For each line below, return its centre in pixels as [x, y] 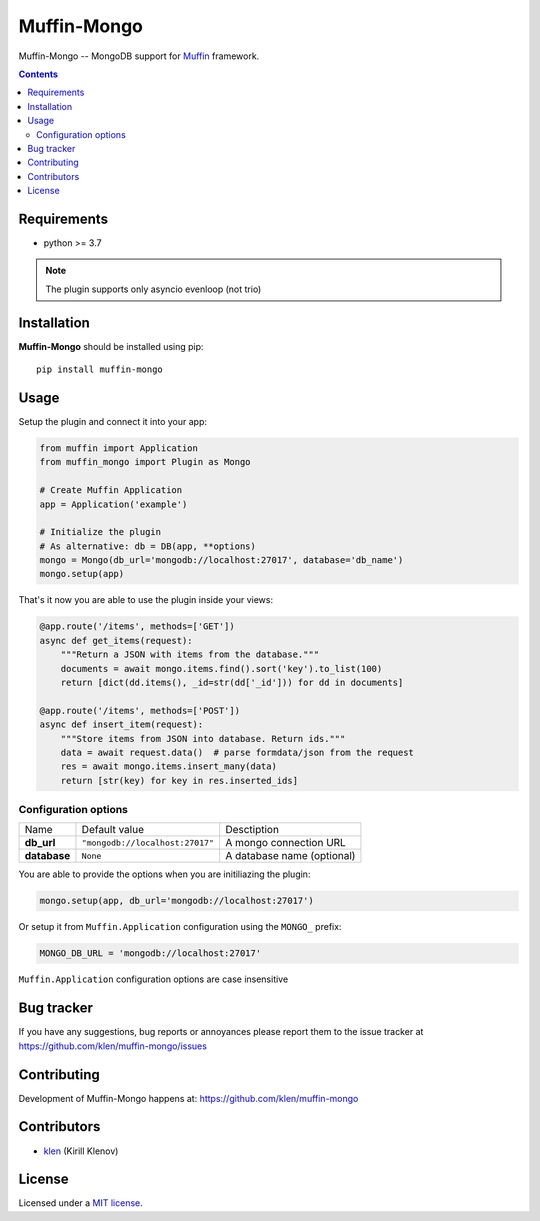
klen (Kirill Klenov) [81, 1151]
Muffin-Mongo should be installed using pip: [111, 346]
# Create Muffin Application [111, 490]
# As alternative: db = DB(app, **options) [148, 546]
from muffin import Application [119, 448]
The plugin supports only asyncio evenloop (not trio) [153, 289]
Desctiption [252, 830]
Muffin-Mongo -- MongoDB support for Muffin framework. [139, 56]
